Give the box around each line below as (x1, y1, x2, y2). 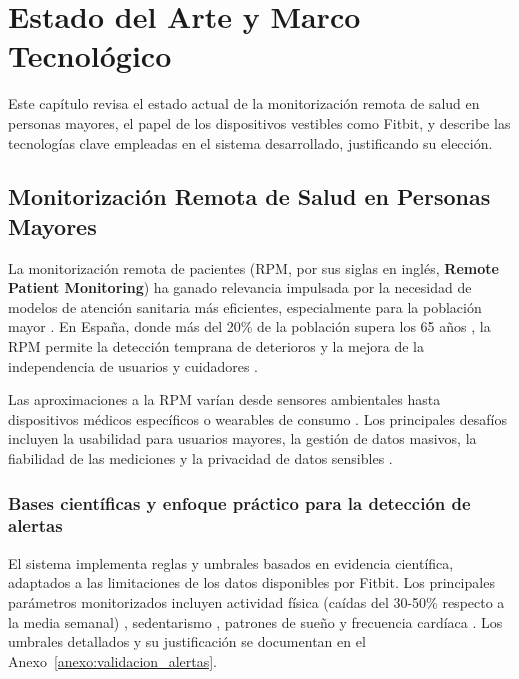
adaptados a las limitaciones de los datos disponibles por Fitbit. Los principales (8, 572, 495, 593)
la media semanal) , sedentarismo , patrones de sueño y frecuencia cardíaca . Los (8, 611, 503, 632)
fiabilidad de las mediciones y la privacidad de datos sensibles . (8, 448, 393, 469)
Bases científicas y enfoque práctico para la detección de (8, 490, 471, 515)
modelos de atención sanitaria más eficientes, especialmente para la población (8, 296, 482, 317)
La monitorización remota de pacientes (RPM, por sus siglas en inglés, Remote (8, 257, 499, 278)
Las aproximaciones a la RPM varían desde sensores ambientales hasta (8, 389, 441, 410)
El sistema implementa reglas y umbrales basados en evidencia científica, (8, 552, 454, 573)
